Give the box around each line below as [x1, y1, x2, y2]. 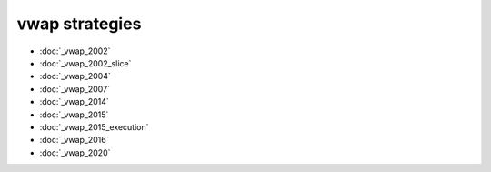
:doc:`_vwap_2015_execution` [39, 121, 149, 132]
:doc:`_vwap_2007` [39, 83, 111, 95]
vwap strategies [16, 14, 142, 34]
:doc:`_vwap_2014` [39, 96, 109, 107]
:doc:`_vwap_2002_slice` [39, 57, 132, 68]
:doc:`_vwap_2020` [39, 147, 111, 158]
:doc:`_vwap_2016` [39, 135, 109, 146]
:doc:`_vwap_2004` [39, 71, 111, 82]
